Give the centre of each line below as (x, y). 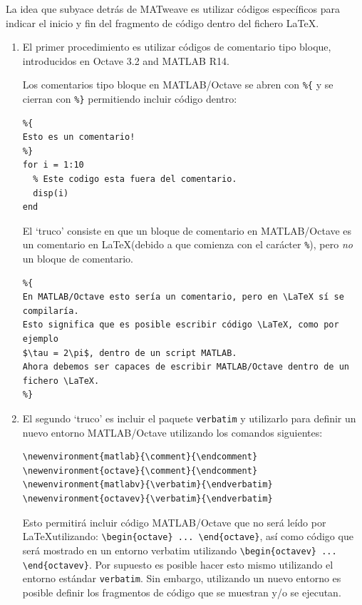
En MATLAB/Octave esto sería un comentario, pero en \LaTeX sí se (183, 297)
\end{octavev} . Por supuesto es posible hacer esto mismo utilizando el (178, 564)
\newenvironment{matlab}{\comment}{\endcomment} (140, 457)
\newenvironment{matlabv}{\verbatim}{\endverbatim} (148, 485)
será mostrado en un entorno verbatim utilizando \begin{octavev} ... (180, 550)
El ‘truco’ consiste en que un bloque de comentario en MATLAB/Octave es (187, 230)
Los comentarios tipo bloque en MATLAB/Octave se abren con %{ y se (178, 85)
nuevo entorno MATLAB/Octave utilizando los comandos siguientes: (172, 432)
